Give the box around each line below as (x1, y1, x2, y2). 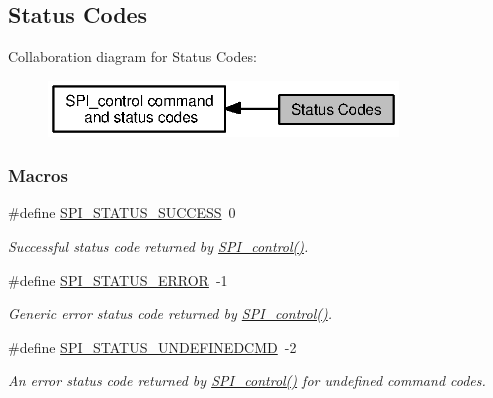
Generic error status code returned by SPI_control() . (8, 303, 333, 324)
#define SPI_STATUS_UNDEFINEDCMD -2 (8, 336, 297, 357)
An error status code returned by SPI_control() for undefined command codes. (8, 370, 486, 391)
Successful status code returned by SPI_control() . (8, 235, 309, 256)
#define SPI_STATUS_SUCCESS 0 (8, 202, 236, 223)
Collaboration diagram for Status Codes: (8, 46, 257, 67)
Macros (8, 163, 68, 188)
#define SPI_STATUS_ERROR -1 (8, 269, 228, 290)
